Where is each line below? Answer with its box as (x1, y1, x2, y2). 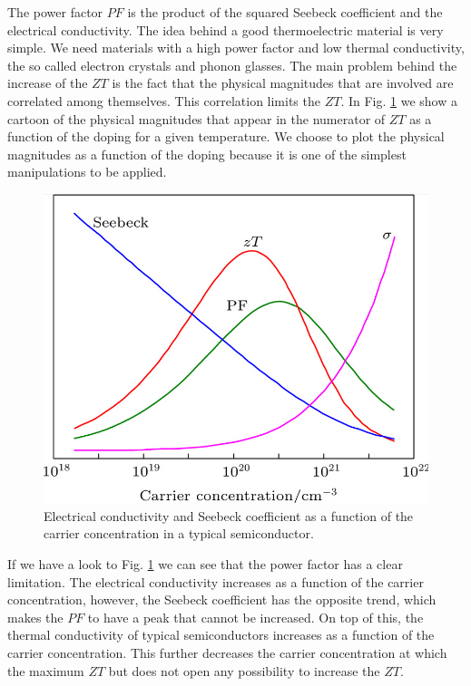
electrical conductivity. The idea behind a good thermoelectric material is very (7, 20, 444, 39)
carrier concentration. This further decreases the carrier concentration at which (7, 643, 447, 662)
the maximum (7, 661, 84, 680)
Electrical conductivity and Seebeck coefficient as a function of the (44, 506, 414, 525)
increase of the (7, 73, 88, 92)
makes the (7, 607, 64, 626)
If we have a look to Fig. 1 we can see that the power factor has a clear (7, 554, 403, 573)
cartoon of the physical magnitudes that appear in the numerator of (7, 109, 386, 128)
